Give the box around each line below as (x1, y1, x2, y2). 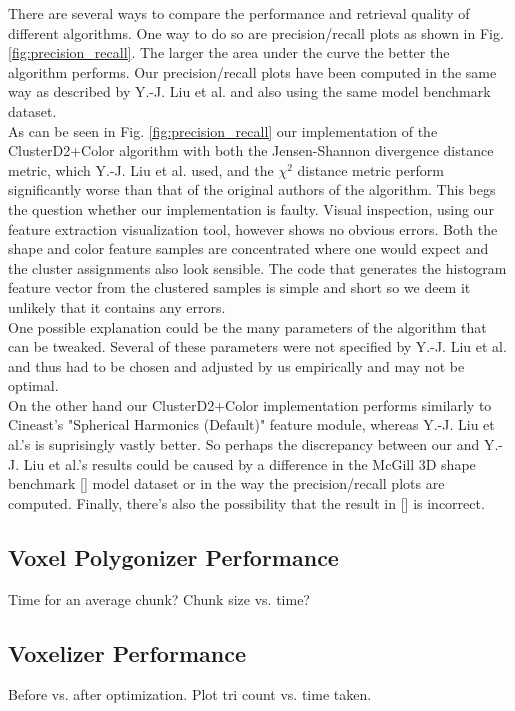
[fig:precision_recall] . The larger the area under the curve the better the (8, 42, 450, 63)
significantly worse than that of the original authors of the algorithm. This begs (8, 179, 496, 200)
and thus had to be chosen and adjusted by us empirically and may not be (8, 355, 465, 376)
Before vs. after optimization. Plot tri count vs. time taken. (8, 684, 372, 705)
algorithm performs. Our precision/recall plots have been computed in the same (8, 61, 497, 82)
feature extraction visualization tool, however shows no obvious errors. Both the (8, 218, 498, 239)
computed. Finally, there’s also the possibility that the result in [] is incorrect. (8, 492, 485, 513)
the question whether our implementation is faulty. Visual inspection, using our (8, 198, 494, 219)
